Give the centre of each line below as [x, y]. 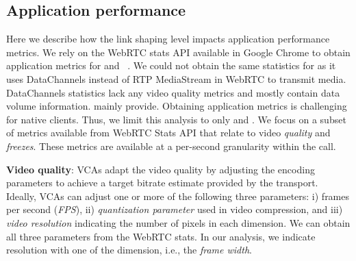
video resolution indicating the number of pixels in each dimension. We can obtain [178, 222]
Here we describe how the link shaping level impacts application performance [168, 39]
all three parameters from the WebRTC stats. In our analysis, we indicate [161, 236]
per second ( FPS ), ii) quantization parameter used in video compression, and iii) [175, 209]
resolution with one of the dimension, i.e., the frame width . [129, 250]
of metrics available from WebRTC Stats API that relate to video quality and [168, 133]
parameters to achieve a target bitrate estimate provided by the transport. [162, 183]
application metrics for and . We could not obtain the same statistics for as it [171, 65]
